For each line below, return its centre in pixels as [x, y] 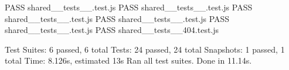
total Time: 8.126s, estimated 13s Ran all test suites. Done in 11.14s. [128, 60]
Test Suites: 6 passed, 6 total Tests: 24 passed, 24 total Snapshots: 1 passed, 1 [145, 49]
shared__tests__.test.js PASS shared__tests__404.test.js [112, 30]
